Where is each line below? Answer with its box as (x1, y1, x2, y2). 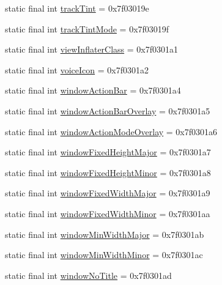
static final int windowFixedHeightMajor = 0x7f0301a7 (5, 146, 211, 158)
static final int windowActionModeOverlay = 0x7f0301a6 (5, 125, 218, 138)
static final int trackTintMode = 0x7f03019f (5, 22, 169, 35)
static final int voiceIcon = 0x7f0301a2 (5, 63, 149, 76)
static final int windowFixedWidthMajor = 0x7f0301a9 (5, 187, 210, 199)
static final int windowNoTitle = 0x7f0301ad (5, 268, 172, 281)
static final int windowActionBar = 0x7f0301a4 (5, 84, 181, 97)
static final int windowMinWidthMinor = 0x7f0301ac (5, 248, 203, 261)
